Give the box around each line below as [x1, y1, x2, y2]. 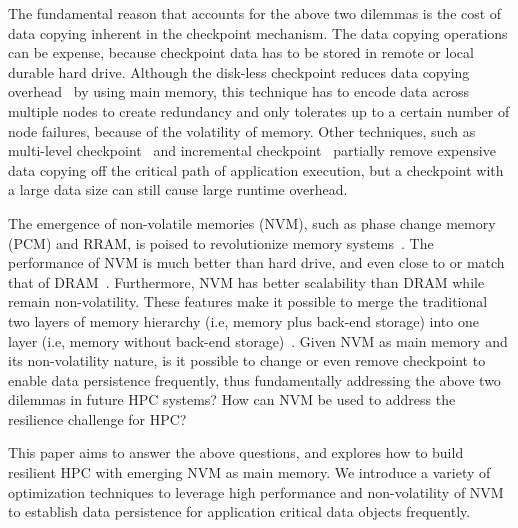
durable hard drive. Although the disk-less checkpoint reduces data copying [8, 61, 470, 82]
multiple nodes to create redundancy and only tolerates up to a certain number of [8, 100, 510, 121]
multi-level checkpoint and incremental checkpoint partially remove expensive [8, 140, 496, 161]
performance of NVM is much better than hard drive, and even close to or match [8, 252, 505, 273]
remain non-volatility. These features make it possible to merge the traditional [8, 291, 488, 312]
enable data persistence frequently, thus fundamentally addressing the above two [8, 369, 501, 390]
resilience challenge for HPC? [8, 408, 187, 429]
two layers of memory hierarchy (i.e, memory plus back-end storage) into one [8, 310, 479, 331]
